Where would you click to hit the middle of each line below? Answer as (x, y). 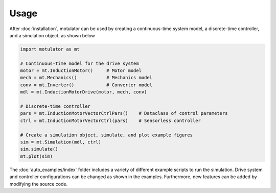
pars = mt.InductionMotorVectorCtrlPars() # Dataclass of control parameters (124, 113)
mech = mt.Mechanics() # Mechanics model (86, 78)
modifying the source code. (39, 184)
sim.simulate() (39, 149)
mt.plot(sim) (37, 156)
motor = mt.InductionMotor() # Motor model (81, 71)
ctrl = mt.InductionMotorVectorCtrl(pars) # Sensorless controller (111, 120)
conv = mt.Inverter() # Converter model (86, 85)
